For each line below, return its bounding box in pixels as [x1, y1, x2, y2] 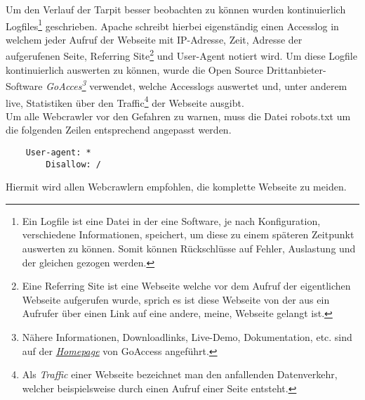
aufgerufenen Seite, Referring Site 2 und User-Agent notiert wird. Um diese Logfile [6, 46, 357, 63]
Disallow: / [46, 159, 102, 169]
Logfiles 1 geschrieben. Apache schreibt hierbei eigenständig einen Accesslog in [6, 16, 339, 33]
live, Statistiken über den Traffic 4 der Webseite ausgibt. [6, 93, 244, 110]
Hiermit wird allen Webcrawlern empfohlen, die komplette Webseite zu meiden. [6, 179, 347, 194]
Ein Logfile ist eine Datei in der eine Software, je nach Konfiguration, [22, 213, 321, 228]
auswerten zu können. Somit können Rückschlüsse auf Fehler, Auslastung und [22, 241, 356, 256]
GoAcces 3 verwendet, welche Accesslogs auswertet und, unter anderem [46, 77, 347, 93]
